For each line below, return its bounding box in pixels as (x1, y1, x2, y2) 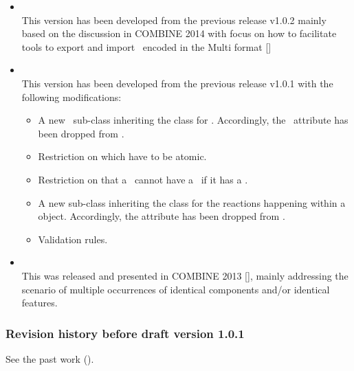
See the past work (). (5, 351, 94, 366)
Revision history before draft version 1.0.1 (5, 324, 245, 341)
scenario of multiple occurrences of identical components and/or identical (21, 282, 330, 296)
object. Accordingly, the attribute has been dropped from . (38, 209, 285, 223)
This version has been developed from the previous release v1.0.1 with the (21, 76, 333, 90)
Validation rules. (38, 232, 108, 246)
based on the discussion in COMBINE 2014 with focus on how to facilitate (21, 26, 337, 41)
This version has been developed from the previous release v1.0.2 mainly (21, 12, 327, 27)
